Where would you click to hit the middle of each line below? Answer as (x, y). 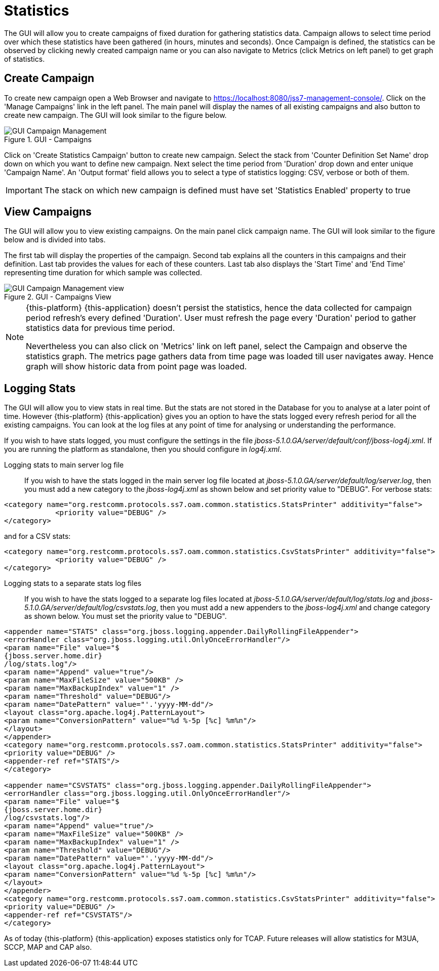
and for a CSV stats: (37, 536)
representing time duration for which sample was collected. (103, 273)
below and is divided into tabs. (55, 240)
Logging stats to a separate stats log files (73, 583)
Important (24, 190)
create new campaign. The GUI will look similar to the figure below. (115, 115)
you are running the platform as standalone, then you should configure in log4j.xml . (143, 449)
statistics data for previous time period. (101, 328)
